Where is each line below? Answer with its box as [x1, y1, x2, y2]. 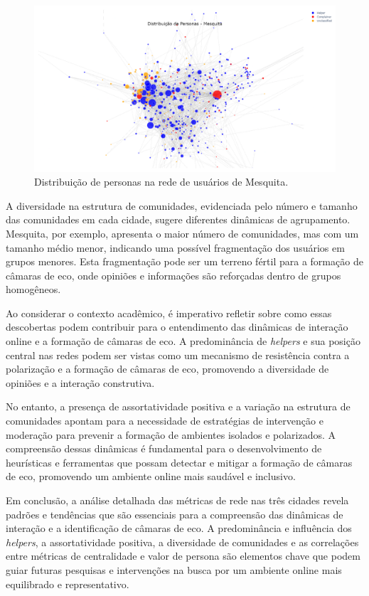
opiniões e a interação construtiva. [6, 375, 155, 390]
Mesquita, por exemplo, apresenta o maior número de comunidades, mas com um [6, 225, 359, 240]
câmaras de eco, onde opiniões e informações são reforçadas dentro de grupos [6, 267, 341, 282]
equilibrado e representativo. [6, 576, 129, 591]
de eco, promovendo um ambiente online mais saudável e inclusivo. [6, 469, 296, 484]
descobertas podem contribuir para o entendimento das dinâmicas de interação [6, 319, 348, 334]
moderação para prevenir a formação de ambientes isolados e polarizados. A [6, 427, 336, 442]
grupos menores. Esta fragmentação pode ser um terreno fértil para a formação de [6, 254, 363, 269]
